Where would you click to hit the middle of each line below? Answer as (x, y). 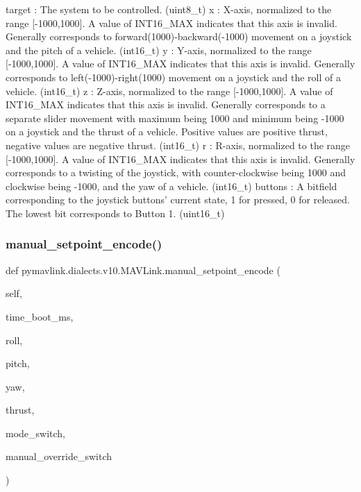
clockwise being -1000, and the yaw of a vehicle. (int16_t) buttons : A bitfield (171, 186)
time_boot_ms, (40, 316)
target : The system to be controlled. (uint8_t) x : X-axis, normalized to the (169, 9)
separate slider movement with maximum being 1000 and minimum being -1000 (175, 118)
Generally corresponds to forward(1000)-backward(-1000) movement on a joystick (179, 36)
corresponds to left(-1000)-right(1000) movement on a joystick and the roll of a (173, 77)
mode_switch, (36, 433)
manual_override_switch (59, 456)
